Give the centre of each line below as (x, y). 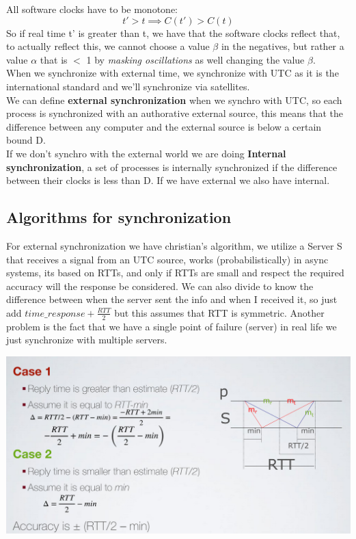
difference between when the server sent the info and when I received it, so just (172, 299)
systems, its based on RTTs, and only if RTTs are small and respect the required (175, 273)
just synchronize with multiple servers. (87, 340)
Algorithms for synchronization (119, 217)
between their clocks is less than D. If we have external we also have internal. (168, 180)
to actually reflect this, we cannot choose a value (108, 46)
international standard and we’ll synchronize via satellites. (128, 86)
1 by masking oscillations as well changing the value (195, 59)
